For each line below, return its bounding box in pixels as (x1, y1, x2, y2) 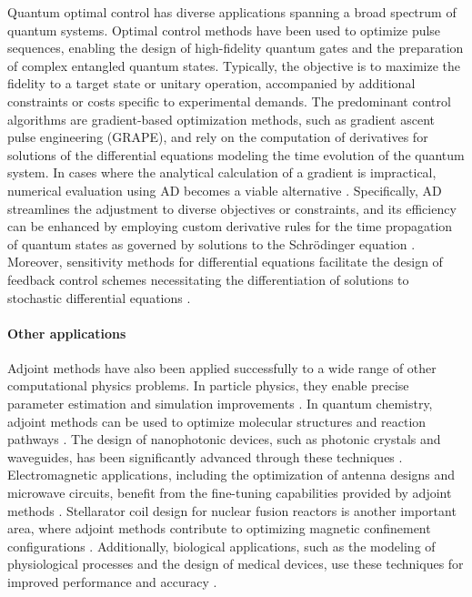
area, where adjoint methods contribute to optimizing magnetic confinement (7, 519, 431, 538)
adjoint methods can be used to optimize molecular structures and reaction (7, 411, 427, 430)
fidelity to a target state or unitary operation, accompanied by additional (7, 74, 416, 93)
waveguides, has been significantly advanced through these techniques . (7, 447, 403, 466)
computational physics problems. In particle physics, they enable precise (7, 376, 409, 395)
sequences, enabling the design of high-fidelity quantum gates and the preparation (7, 38, 464, 57)
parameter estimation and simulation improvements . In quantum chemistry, (7, 394, 433, 413)
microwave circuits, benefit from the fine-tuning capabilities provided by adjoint (7, 483, 452, 502)
